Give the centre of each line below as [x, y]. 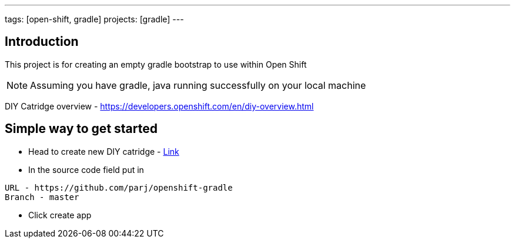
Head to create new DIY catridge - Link [104, 151]
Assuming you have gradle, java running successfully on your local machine [198, 85]
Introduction [42, 42]
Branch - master [42, 197]
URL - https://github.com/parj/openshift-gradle [119, 187]
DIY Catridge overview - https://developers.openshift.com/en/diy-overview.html [159, 106]
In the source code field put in [86, 169]
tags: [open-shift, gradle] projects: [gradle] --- [94, 19]
